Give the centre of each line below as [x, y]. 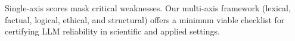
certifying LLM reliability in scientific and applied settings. [112, 31]
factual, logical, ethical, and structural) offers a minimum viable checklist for [145, 19]
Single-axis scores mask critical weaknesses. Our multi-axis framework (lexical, [148, 8]
